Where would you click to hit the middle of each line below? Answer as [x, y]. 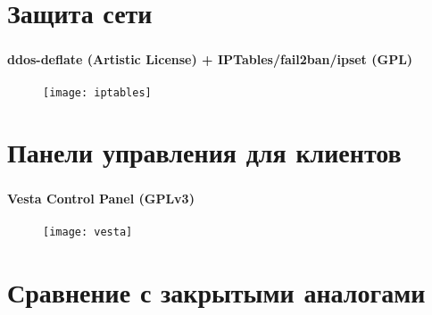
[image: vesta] [88, 232]
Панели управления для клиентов [204, 152]
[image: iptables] [97, 92]
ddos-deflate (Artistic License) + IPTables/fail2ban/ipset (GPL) [210, 59]
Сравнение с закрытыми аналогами [216, 291]
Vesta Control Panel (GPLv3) [101, 199]
